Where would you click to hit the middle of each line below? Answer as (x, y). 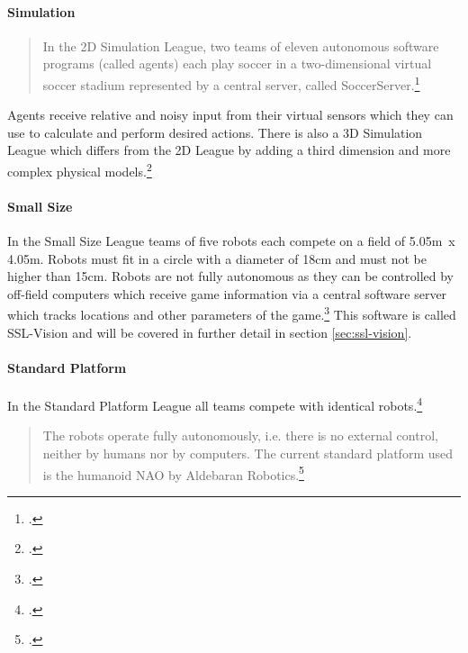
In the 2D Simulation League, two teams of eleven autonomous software (241, 45)
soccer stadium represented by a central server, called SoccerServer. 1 (231, 83)
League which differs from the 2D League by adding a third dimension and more (229, 150)
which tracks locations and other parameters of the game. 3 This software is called (232, 313)
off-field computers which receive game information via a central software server (227, 293)
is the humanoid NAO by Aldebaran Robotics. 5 (173, 473)
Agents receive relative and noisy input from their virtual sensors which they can (230, 115)
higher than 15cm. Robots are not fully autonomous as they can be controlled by (231, 276)
